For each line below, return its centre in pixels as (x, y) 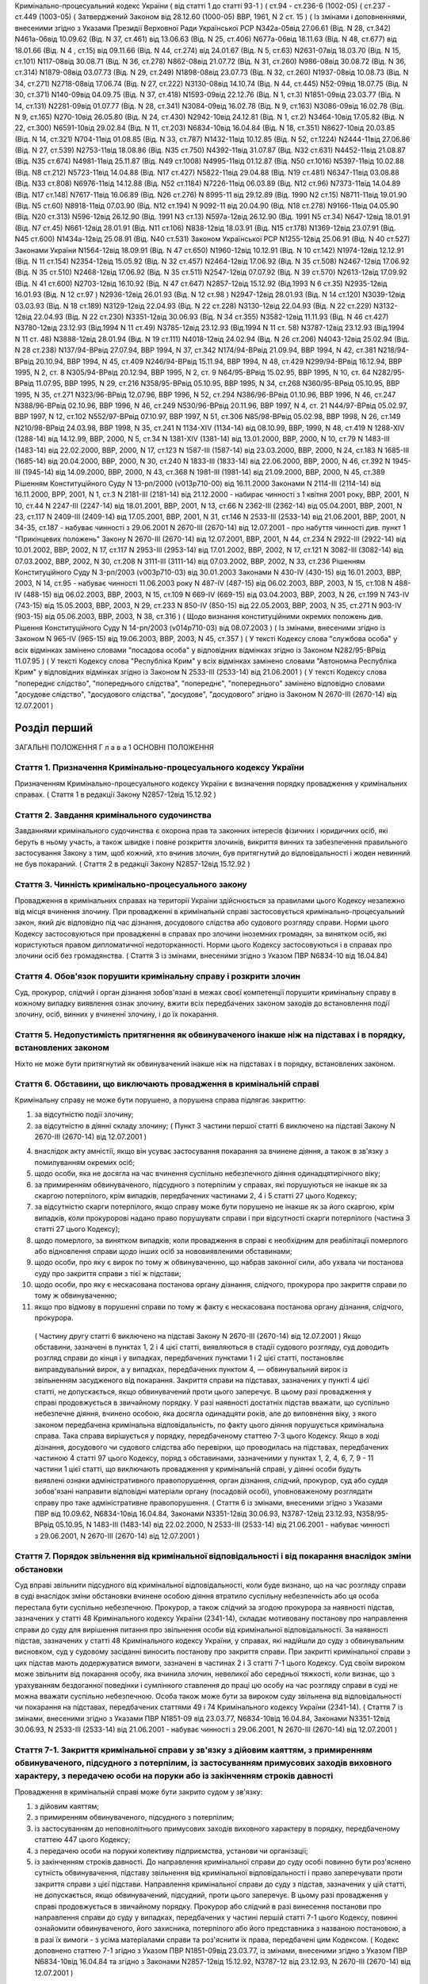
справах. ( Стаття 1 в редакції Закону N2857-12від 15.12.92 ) (116, 794)
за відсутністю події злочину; (84, 1114)
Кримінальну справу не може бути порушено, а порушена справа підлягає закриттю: (160, 1100)
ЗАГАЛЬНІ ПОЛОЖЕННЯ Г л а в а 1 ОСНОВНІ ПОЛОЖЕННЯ (114, 747)
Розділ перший (54, 728)
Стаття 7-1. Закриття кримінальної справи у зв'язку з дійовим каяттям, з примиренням (193, 1750)
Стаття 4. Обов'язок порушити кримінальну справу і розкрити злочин (158, 976)
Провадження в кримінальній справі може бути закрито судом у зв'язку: (139, 1792)
